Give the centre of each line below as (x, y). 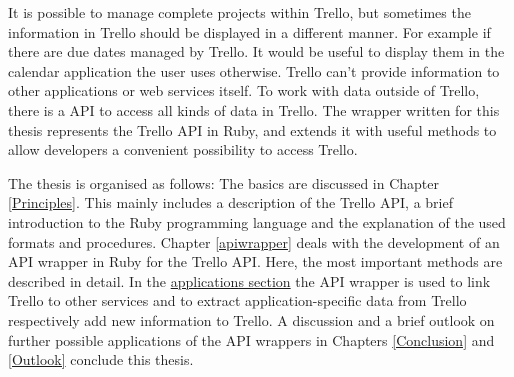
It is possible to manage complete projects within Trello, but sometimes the (239, 12)
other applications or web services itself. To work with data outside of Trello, (244, 90)
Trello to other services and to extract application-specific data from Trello (237, 300)
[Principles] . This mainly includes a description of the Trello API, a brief (231, 202)
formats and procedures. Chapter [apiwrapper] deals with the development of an (254, 241)
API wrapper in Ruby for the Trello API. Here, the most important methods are (255, 261)
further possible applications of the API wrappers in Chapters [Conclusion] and (251, 339)
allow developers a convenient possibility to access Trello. (183, 149)
